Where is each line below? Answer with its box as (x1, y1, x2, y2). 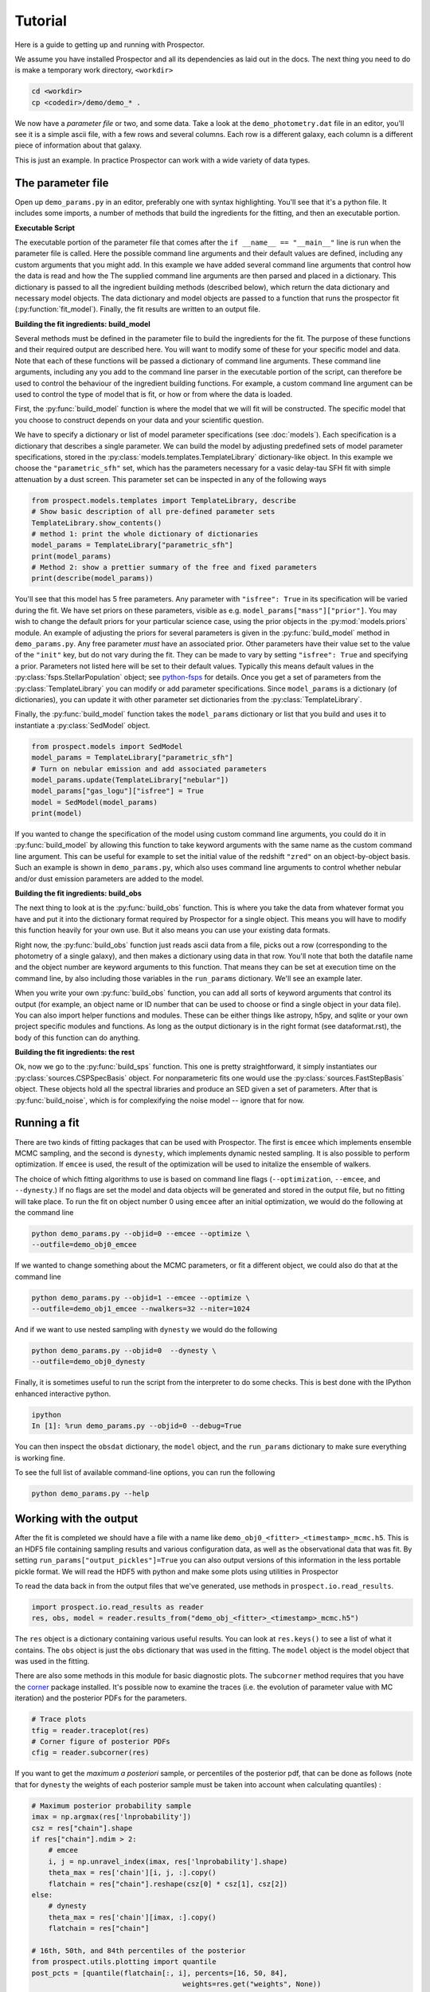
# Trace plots (31, 1715, 87, 1724)
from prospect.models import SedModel (31, 742, 183, 751)
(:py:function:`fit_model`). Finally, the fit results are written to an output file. (14, 304, 261, 314)
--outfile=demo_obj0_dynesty (31, 1357, 146, 1367)
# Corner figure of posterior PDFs (31, 1737, 170, 1747)
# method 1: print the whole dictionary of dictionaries (31, 529, 259, 538)
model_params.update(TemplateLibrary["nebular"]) (31, 775, 229, 784)
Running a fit (14, 1116, 80, 1130)
